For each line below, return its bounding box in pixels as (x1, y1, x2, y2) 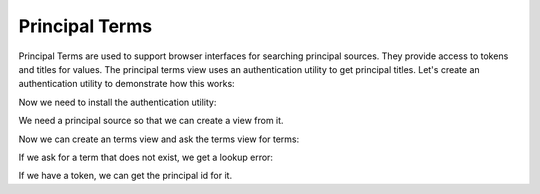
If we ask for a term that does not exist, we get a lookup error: (18, 151, 274, 163)
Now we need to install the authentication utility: (18, 96, 217, 108)
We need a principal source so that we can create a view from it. (18, 115, 284, 127)
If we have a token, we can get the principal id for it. (18, 170, 233, 182)
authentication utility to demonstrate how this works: (18, 78, 235, 90)
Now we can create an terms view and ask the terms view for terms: (18, 133, 300, 145)
